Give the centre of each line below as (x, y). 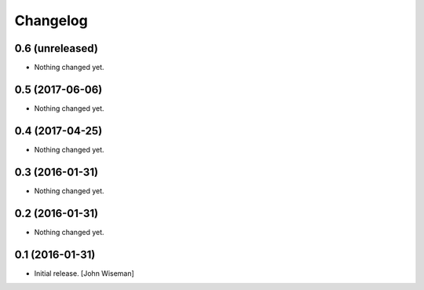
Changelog (51, 20)
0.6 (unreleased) (56, 48)
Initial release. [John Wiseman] (84, 273)
